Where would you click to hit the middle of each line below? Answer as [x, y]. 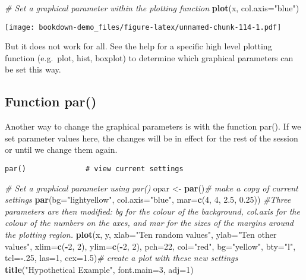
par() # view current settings [94, 169]
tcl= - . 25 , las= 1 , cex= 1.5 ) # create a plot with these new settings [122, 258]
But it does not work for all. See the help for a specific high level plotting [138, 46]
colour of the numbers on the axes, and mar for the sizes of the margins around [149, 223]
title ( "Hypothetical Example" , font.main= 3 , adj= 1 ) [99, 269]
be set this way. [33, 69]
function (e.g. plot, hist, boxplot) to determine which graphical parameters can [149, 57]
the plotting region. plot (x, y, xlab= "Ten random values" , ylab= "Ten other [141, 235]
